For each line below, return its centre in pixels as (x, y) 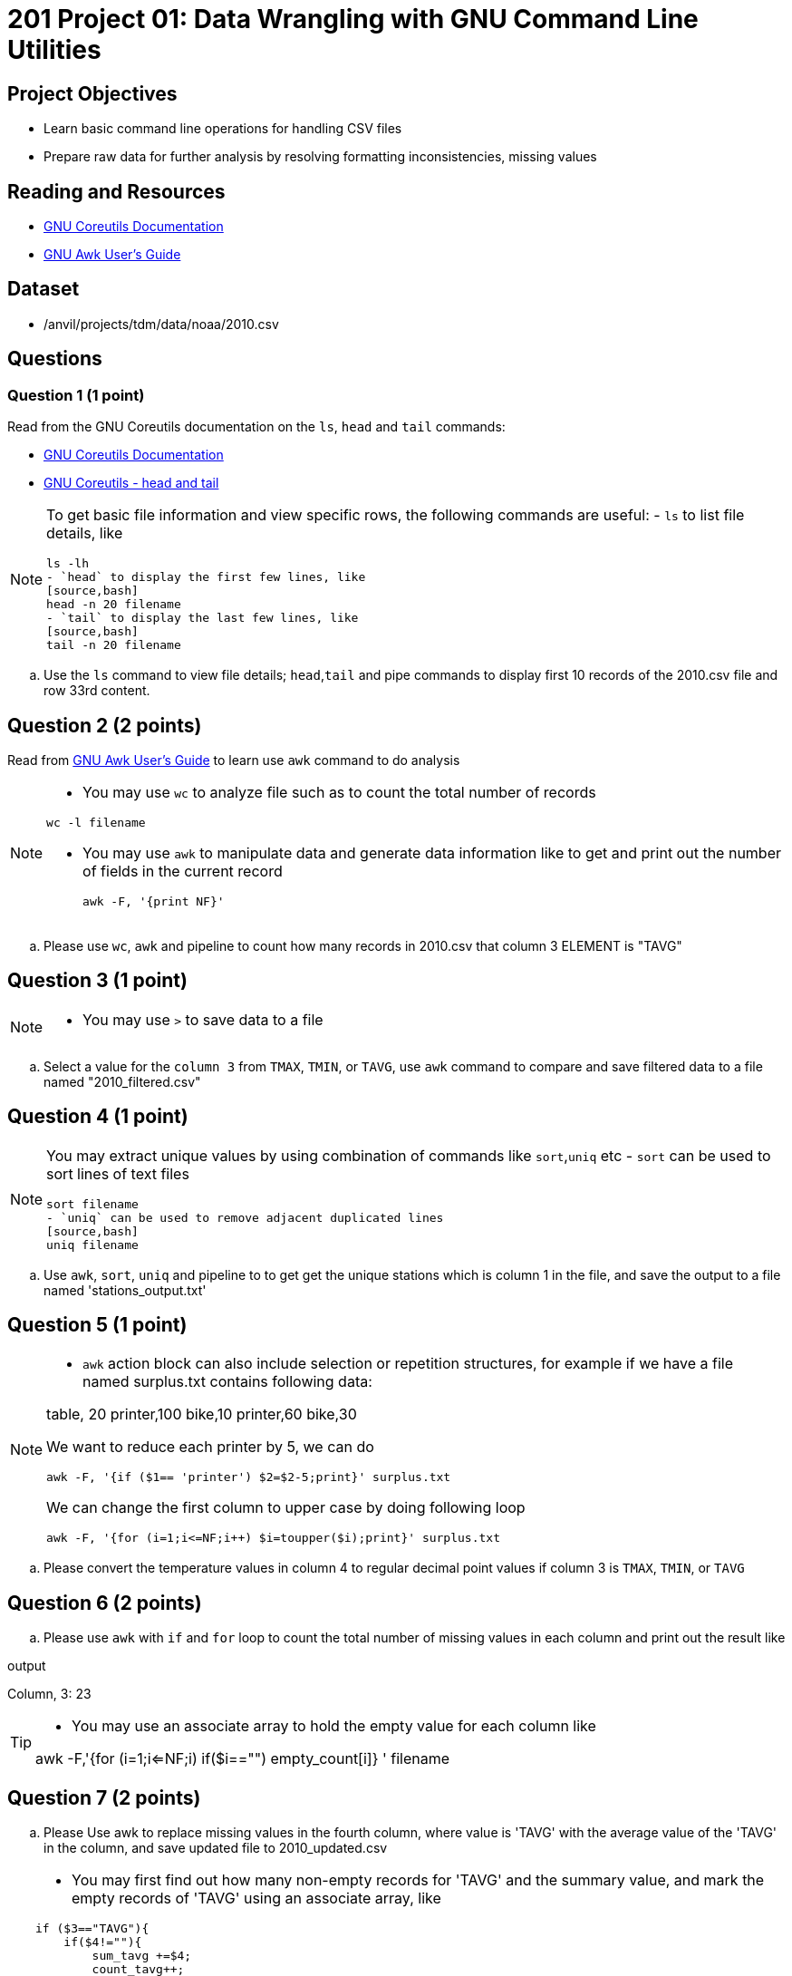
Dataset (43, 289)
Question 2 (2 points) (105, 725)
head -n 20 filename (114, 605)
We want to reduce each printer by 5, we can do (210, 1447)
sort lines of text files (118, 1173)
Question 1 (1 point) (76, 395)
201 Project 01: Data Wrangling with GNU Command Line (353, 19)
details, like (85, 533)
